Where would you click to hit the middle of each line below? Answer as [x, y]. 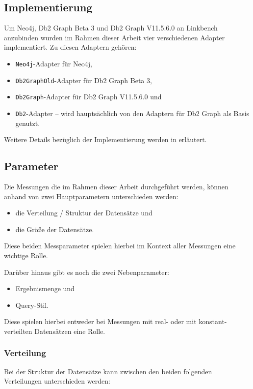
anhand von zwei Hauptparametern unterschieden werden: [91, 196]
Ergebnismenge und [45, 288]
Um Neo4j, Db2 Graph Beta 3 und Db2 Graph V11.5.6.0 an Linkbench [111, 28]
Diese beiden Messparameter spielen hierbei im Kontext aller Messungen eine [120, 246]
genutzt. [28, 123]
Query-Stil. [32, 305]
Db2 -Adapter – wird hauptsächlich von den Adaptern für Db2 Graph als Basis [132, 113]
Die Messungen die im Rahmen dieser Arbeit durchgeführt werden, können [116, 186]
